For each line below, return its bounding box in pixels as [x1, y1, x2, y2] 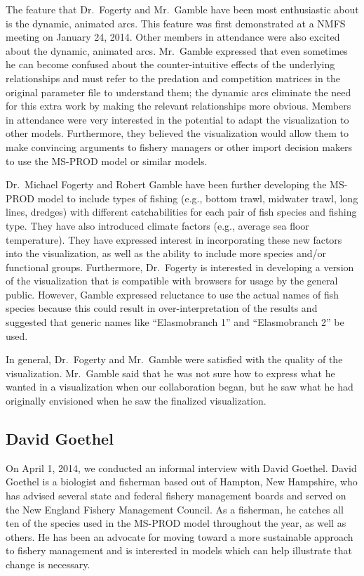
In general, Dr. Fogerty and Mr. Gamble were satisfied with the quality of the [6, 352, 343, 367]
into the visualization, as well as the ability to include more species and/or [6, 246, 327, 261]
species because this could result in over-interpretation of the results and [6, 301, 318, 315]
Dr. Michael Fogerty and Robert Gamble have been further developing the [6, 177, 327, 192]
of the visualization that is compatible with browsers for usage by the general [6, 273, 338, 288]
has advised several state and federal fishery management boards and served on [6, 488, 346, 503]
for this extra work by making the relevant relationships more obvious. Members [6, 98, 351, 113]
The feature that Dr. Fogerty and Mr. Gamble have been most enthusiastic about [6, 2, 359, 16]
